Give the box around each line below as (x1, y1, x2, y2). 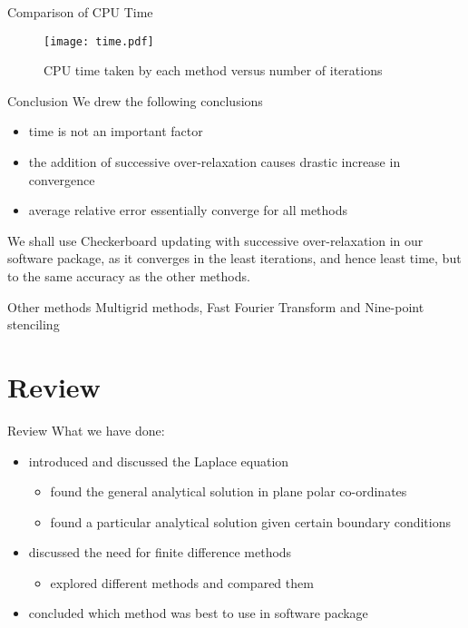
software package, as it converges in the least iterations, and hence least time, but (7, 249, 462, 268)
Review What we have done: (7, 420, 165, 439)
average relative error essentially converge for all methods (28, 201, 348, 220)
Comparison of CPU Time (7, 3, 153, 21)
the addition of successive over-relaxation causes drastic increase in (28, 152, 401, 172)
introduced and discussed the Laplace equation (28, 451, 289, 470)
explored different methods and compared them (50, 573, 314, 592)
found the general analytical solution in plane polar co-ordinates (50, 482, 407, 501)
